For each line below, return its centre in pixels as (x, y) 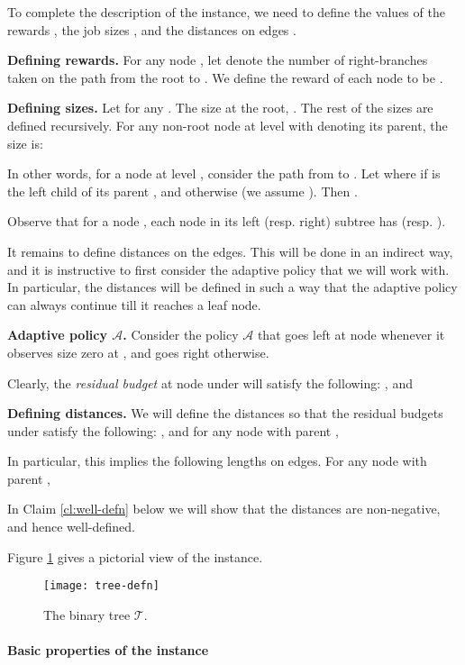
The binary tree (87, 614)
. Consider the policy (181, 335)
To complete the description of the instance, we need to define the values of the (226, 12)
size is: (25, 143)
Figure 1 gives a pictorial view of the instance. (135, 556)
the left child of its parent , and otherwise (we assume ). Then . (182, 191)
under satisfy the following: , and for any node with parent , (173, 430)
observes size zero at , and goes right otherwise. (138, 352)
